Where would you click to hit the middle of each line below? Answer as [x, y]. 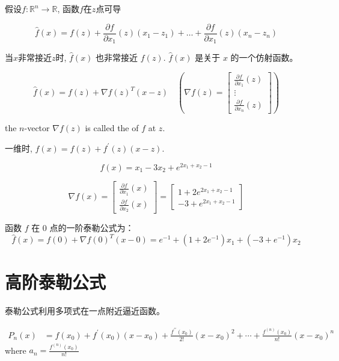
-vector [37, 128]
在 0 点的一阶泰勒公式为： [83, 228]
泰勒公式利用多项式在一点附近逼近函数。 [85, 311]
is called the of [112, 128]
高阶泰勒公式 [56, 282]
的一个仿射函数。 [264, 57]
